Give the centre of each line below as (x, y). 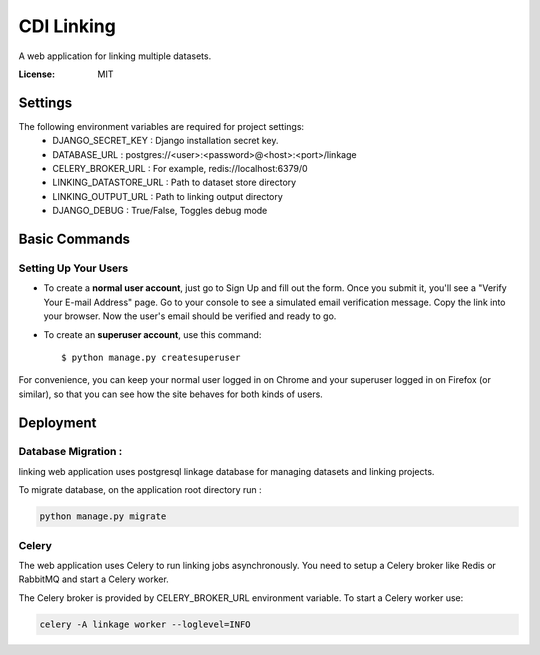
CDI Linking (67, 26)
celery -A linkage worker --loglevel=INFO (145, 624)
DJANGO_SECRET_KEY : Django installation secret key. (165, 141)
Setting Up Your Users (73, 268)
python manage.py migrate (103, 516)
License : (36, 74)
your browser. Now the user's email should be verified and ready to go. (190, 316)
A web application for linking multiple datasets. (115, 56)
